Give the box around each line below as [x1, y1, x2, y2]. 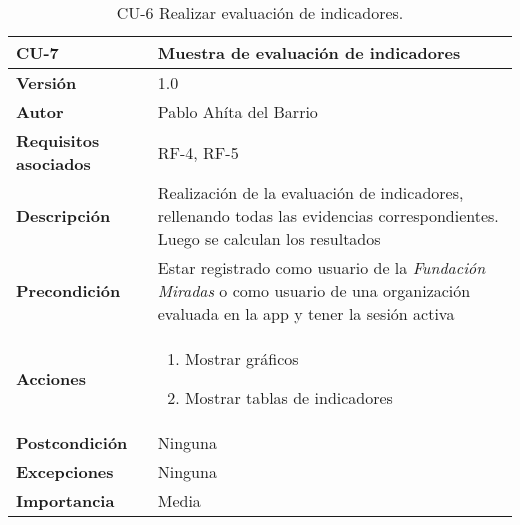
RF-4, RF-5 [157, 140, 239, 164]
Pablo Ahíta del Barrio [157, 100, 318, 123]
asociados [16, 152, 91, 175]
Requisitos [16, 129, 100, 152]
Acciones [16, 366, 86, 390]
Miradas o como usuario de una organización [157, 279, 471, 302]
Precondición [16, 279, 121, 302]
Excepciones [16, 460, 114, 483]
